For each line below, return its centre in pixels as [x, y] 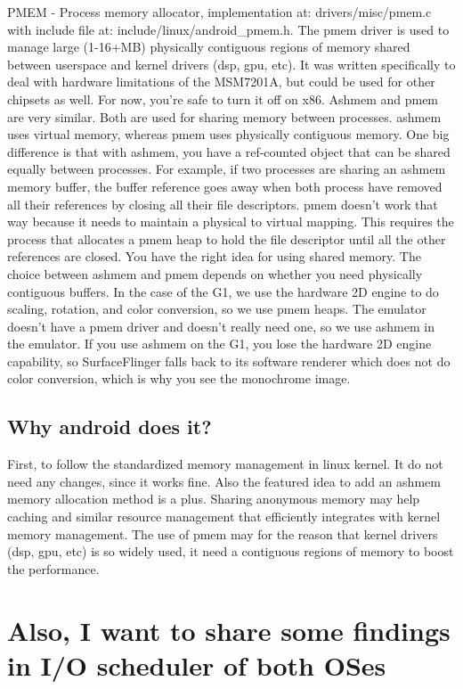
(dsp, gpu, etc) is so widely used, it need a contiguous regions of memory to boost [231, 551]
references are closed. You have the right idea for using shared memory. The [214, 256]
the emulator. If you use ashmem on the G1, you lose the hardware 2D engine [219, 344]
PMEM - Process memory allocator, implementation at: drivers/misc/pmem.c [219, 12]
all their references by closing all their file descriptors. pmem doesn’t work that [223, 204]
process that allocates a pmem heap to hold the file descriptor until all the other [227, 238]
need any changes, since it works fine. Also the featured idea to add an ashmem [224, 481]
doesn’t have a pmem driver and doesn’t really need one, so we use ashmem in [221, 326]
